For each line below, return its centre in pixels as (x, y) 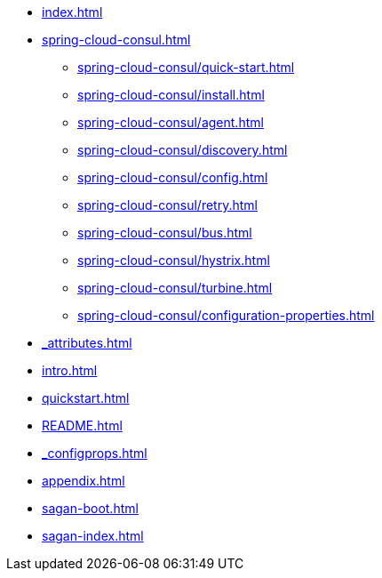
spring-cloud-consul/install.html (171, 95)
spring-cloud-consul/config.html (173, 177)
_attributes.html (87, 343)
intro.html (70, 370)
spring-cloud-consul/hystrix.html (174, 260)
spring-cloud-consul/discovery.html (183, 150)
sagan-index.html (93, 536)
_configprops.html (95, 453)
